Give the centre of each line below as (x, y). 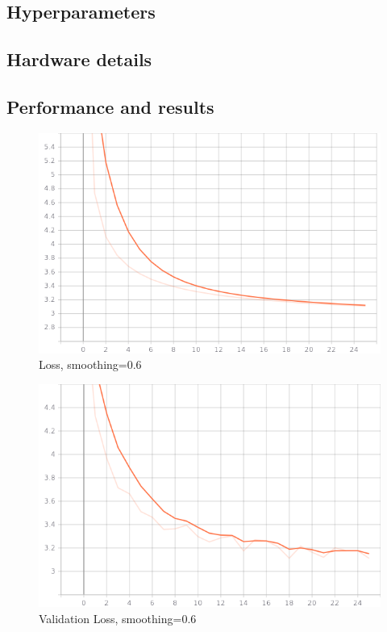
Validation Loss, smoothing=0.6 (118, 618)
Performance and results (110, 106)
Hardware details (79, 59)
